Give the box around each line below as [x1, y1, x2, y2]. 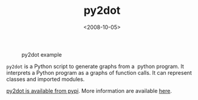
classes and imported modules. [6, 75, 85, 83]
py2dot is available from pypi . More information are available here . [6, 87, 172, 94]
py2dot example [21, 51, 62, 58]
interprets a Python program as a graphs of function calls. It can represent [6, 69, 193, 76]
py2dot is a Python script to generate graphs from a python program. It [6, 63, 184, 70]
